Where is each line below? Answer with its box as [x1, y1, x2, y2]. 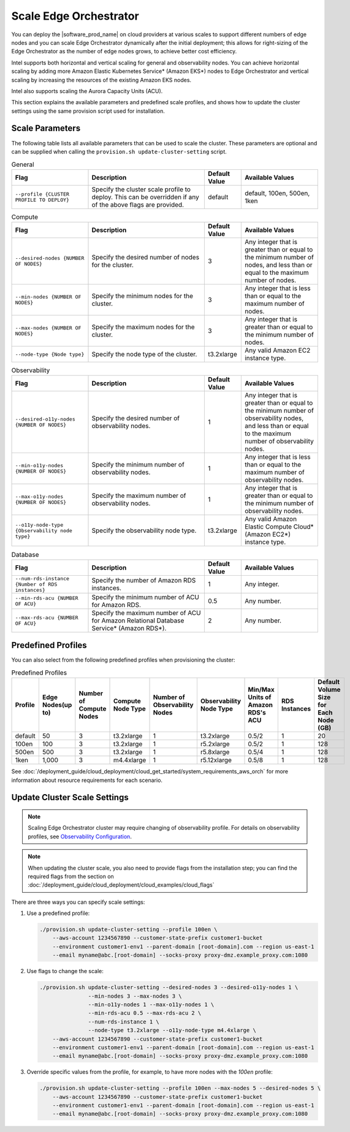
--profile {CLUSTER [15, 191, 70, 197]
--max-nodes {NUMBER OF [15, 325, 82, 331]
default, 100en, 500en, [244, 189, 310, 197]
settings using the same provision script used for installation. [11, 107, 165, 115]
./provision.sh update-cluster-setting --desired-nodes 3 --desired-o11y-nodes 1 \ [39, 984, 299, 991]
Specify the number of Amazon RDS [91, 576, 196, 585]
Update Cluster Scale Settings [11, 792, 129, 803]
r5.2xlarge [200, 740, 230, 748]
